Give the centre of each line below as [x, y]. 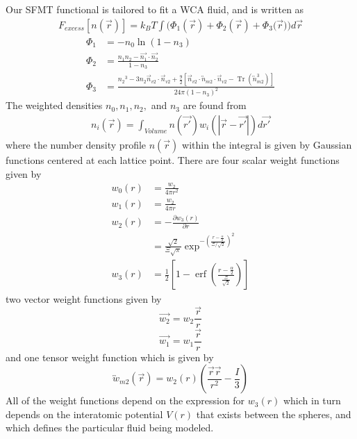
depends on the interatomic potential [84, 414]
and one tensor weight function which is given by [110, 357]
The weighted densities [54, 105]
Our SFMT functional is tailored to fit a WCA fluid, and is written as [155, 9]
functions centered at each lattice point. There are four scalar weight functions [173, 160]
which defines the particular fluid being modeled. [110, 428]
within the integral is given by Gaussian [267, 145]
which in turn [312, 400]
